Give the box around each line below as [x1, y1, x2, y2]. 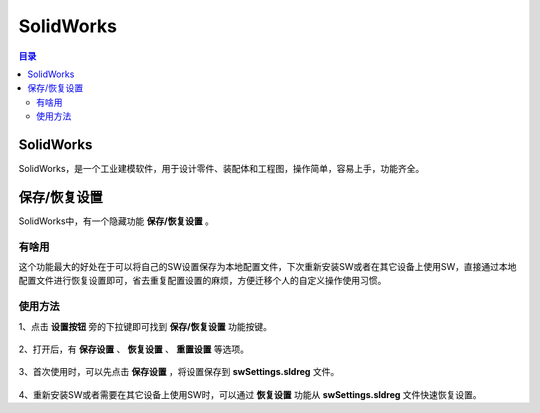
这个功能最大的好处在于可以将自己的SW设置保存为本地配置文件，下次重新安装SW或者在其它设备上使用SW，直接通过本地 [18, 261, 517, 273]
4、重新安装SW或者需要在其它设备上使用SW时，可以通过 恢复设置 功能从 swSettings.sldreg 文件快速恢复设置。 [18, 388, 482, 400]
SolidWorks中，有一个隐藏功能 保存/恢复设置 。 [18, 215, 215, 227]
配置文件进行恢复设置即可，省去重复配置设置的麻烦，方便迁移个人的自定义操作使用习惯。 [18, 275, 387, 287]
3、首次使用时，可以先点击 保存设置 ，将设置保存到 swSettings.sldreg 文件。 [18, 366, 340, 378]
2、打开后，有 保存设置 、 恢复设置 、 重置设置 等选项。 [18, 343, 250, 355]
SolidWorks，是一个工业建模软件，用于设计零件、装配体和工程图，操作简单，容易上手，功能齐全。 [18, 163, 425, 175]
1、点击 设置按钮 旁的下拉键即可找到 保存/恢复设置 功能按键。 [18, 320, 272, 332]
